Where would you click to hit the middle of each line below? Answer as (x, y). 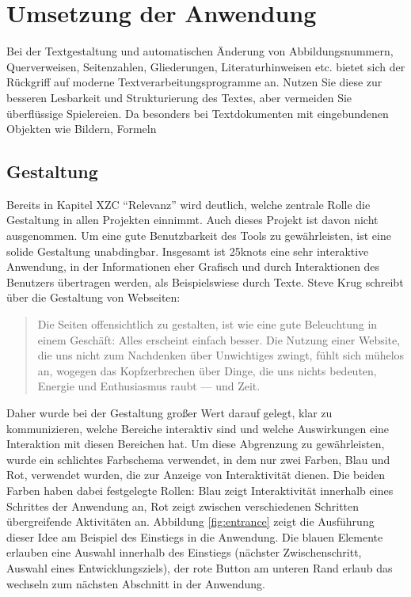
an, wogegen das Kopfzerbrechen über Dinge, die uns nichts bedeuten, (207, 370)
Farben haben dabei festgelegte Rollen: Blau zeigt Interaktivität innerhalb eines (200, 490)
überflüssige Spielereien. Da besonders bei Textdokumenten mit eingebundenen (198, 113)
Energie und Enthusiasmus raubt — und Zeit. (149, 386)
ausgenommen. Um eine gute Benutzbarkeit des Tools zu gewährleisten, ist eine (199, 236)
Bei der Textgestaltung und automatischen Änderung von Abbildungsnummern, (200, 51)
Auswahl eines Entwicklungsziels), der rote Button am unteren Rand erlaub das (200, 567)
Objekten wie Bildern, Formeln (82, 129)
